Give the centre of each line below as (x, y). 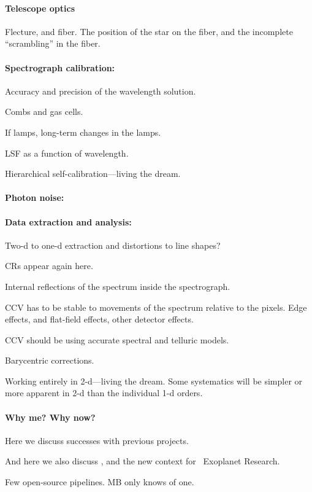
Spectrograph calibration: (60, 67)
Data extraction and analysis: (68, 221)
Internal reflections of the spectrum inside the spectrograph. (118, 286)
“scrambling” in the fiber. (53, 43)
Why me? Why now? (50, 417)
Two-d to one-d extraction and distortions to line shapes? (113, 245)
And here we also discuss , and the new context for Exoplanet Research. (143, 461)
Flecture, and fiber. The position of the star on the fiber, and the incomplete (149, 31)
